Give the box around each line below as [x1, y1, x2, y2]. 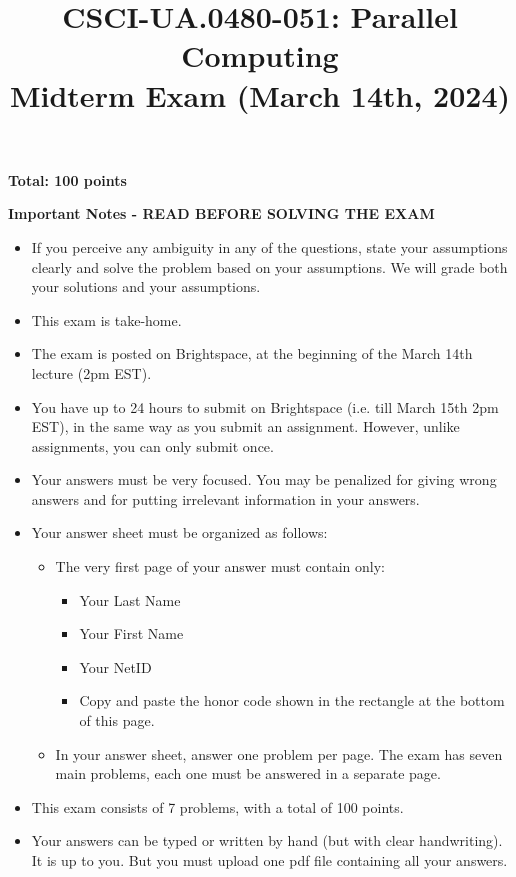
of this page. [79, 710, 155, 731]
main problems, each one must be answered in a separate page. [55, 763, 441, 784]
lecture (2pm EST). [31, 362, 152, 383]
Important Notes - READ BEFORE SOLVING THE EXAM [8, 203, 435, 224]
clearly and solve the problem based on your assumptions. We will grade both [31, 256, 508, 277]
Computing [181, 35, 339, 76]
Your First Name [79, 623, 184, 644]
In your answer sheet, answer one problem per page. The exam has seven [55, 743, 503, 764]
